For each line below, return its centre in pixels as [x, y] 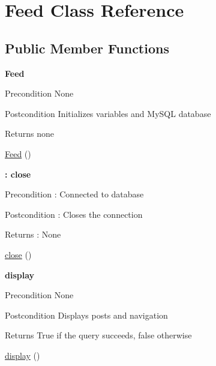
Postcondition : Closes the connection [74, 214]
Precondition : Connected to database [74, 194]
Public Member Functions [87, 48]
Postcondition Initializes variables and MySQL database [108, 113]
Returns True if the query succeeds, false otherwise [98, 335]
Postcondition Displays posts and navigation [86, 315]
